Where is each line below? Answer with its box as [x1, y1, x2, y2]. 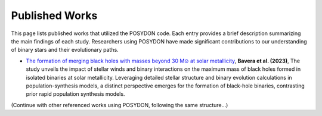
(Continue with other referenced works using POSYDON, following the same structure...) [11, 101, 228, 108]
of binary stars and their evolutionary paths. [11, 46, 119, 54]
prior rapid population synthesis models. [26, 90, 125, 98]
